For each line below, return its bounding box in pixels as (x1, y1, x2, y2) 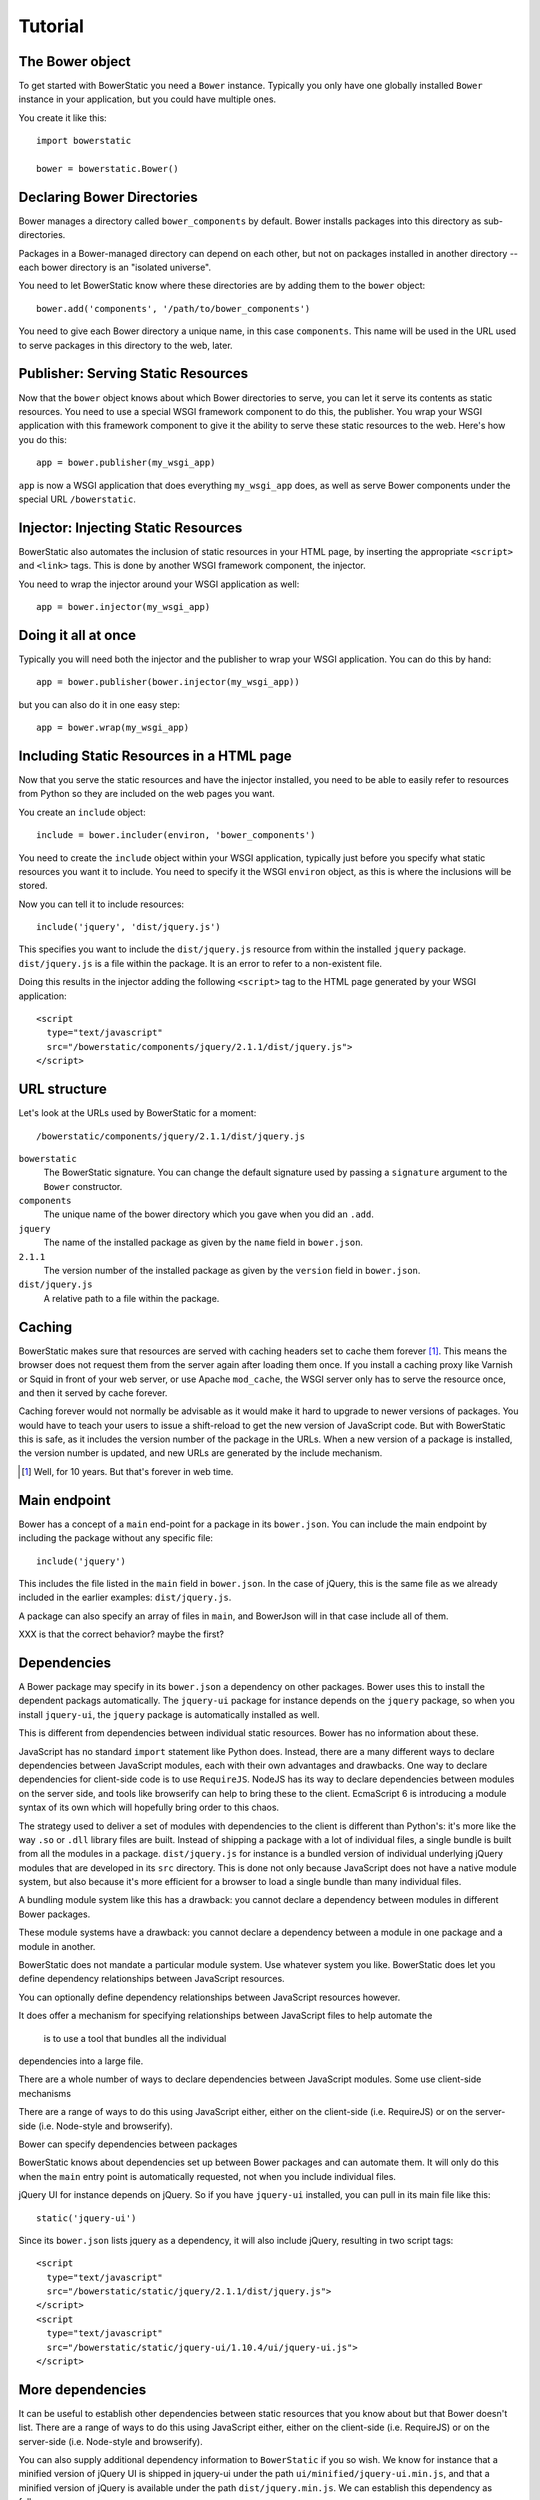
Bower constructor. (43, 1180, 123, 1192)
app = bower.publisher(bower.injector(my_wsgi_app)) (36, 676, 300, 688)
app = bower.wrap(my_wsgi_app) (36, 722, 190, 734)
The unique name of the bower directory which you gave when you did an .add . (43, 1208, 374, 1220)
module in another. (18, 1940, 96, 1952)
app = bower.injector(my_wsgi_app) (36, 601, 211, 612)
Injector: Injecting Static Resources (18, 519, 243, 536)
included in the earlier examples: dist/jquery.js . (18, 1591, 232, 1604)
